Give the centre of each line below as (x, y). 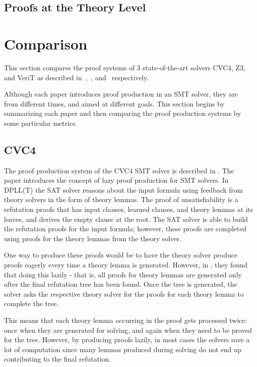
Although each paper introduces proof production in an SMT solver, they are (121, 94)
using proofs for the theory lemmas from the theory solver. (93, 238)
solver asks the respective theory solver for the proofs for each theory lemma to (124, 293)
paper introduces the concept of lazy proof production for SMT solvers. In (116, 180)
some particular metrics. (41, 123)
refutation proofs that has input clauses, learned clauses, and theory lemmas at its (128, 209)
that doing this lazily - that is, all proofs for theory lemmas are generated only (123, 274)
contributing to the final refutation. (58, 359)
